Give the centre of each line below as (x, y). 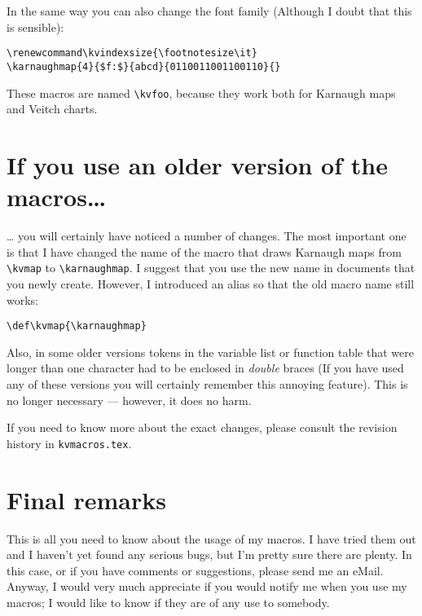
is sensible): (35, 26)
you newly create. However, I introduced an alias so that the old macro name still (211, 283)
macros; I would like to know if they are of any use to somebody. (168, 602)
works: (23, 299)
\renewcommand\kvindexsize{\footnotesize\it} (132, 53)
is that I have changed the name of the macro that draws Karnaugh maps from (204, 251)
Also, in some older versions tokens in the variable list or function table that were (210, 352)
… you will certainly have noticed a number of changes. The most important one (207, 236)
